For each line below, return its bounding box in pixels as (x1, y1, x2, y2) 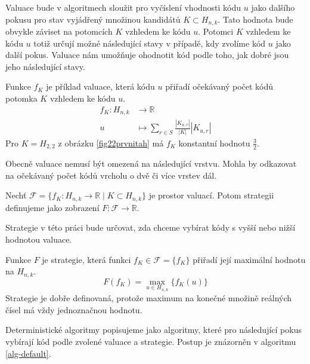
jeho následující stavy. (5, 60, 85, 72)
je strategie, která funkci (42, 253, 131, 265)
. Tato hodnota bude (218, 13, 293, 25)
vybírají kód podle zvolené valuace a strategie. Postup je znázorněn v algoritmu (5, 335, 296, 348)
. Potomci (198, 25, 234, 38)
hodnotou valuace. (5, 233, 72, 246)
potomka (5, 92, 38, 105)
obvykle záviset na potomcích (5, 25, 113, 38)
